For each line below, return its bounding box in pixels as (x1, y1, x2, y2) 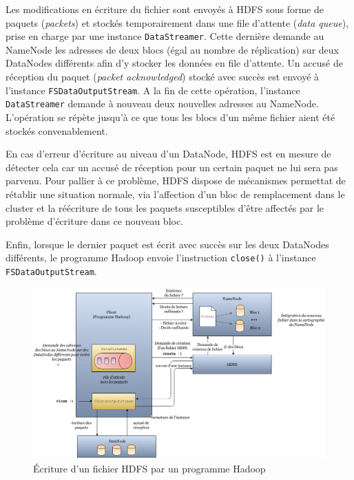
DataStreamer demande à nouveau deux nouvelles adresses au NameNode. (6, 96, 319, 111)
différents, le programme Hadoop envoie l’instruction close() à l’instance (6, 250, 316, 265)
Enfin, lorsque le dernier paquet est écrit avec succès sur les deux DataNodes (6, 237, 329, 251)
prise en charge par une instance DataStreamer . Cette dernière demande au (6, 29, 324, 43)
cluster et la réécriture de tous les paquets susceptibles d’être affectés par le (6, 200, 324, 215)
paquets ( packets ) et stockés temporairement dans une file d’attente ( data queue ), (6, 15, 349, 30)
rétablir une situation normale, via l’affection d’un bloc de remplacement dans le (6, 186, 345, 201)
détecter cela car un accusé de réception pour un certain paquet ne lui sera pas (6, 160, 338, 174)
